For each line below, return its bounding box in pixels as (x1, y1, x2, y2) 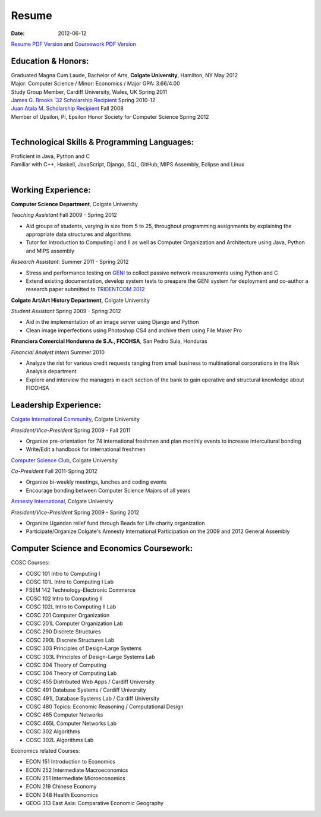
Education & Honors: (11, 56, 89, 66)
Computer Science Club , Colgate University (11, 456, 118, 463)
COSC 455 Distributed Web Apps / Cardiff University (26, 678, 155, 685)
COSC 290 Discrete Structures (26, 628, 101, 635)
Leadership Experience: (11, 400, 102, 410)
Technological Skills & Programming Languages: (11, 137, 194, 147)
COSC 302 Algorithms (26, 728, 80, 735)
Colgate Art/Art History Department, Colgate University (11, 296, 150, 304)
